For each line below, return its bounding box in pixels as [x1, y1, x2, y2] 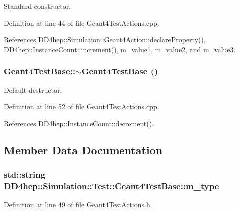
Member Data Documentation [4, 142, 163, 157]
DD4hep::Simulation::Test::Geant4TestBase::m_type [4, 180, 219, 192]
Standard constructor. [4, 1, 71, 11]
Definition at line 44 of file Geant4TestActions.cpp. [4, 17, 159, 28]
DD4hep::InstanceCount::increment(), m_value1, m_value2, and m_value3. [4, 44, 236, 54]
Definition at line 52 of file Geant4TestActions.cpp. [4, 101, 159, 112]
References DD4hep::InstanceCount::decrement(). [4, 118, 154, 128]
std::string [4, 168, 46, 181]
